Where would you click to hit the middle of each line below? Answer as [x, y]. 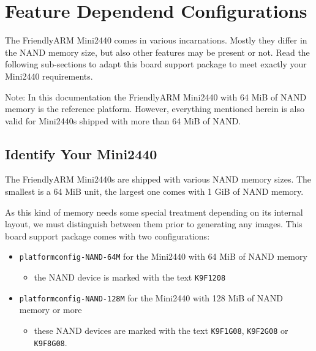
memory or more [51, 310]
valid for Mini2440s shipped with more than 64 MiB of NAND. [123, 120]
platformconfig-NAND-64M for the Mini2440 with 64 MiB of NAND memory [163, 256]
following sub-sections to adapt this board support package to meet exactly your [156, 64]
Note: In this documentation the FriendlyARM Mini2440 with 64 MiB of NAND [156, 96]
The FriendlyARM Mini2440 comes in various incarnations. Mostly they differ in [156, 40]
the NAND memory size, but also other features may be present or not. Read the [157, 52]
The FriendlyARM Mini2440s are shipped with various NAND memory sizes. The [158, 179]
